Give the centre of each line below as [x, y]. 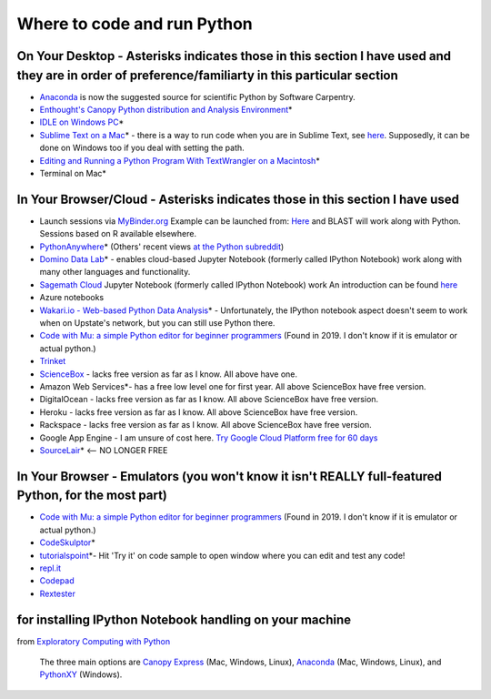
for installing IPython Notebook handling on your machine [184, 619]
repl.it [50, 568]
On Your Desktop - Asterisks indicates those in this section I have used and [234, 56]
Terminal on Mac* [73, 173]
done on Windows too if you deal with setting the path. [142, 148]
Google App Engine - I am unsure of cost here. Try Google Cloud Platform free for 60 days [209, 438]
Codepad [57, 581]
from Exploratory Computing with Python [94, 641]
